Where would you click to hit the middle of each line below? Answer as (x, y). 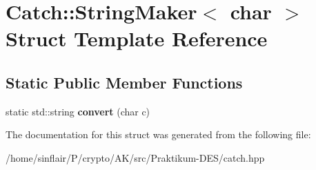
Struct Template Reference (137, 38)
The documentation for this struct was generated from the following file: (158, 134)
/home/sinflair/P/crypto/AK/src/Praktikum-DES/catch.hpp (135, 157)
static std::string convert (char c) (78, 111)
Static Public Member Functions (124, 82)
